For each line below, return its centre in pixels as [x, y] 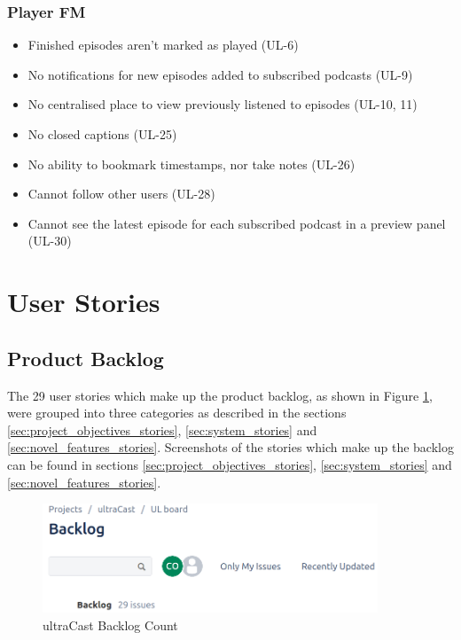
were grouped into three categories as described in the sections [177, 413]
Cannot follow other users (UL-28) [121, 194]
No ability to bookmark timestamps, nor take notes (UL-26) [191, 164]
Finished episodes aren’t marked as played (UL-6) [163, 45]
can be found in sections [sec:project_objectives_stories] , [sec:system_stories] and [230, 464]
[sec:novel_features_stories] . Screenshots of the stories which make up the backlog [230, 447]
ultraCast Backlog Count [110, 624]
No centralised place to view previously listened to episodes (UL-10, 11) [223, 104]
